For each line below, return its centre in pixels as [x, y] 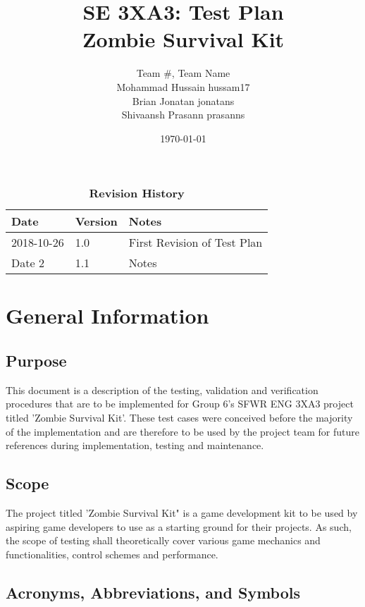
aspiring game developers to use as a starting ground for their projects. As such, [179, 526]
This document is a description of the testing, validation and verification [162, 390]
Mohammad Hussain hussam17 [183, 86]
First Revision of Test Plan [196, 243]
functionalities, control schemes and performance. [112, 554]
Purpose [36, 361]
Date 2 [28, 263]
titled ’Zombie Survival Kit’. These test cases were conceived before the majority [179, 418]
